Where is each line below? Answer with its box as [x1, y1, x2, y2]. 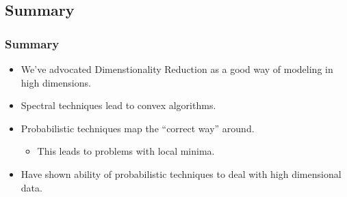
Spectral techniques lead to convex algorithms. [21, 98, 216, 112]
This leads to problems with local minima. [37, 144, 215, 158]
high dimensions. [21, 75, 91, 89]
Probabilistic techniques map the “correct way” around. [21, 121, 255, 135]
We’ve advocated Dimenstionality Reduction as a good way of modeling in [21, 62, 333, 76]
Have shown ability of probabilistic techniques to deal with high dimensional [21, 166, 342, 181]
